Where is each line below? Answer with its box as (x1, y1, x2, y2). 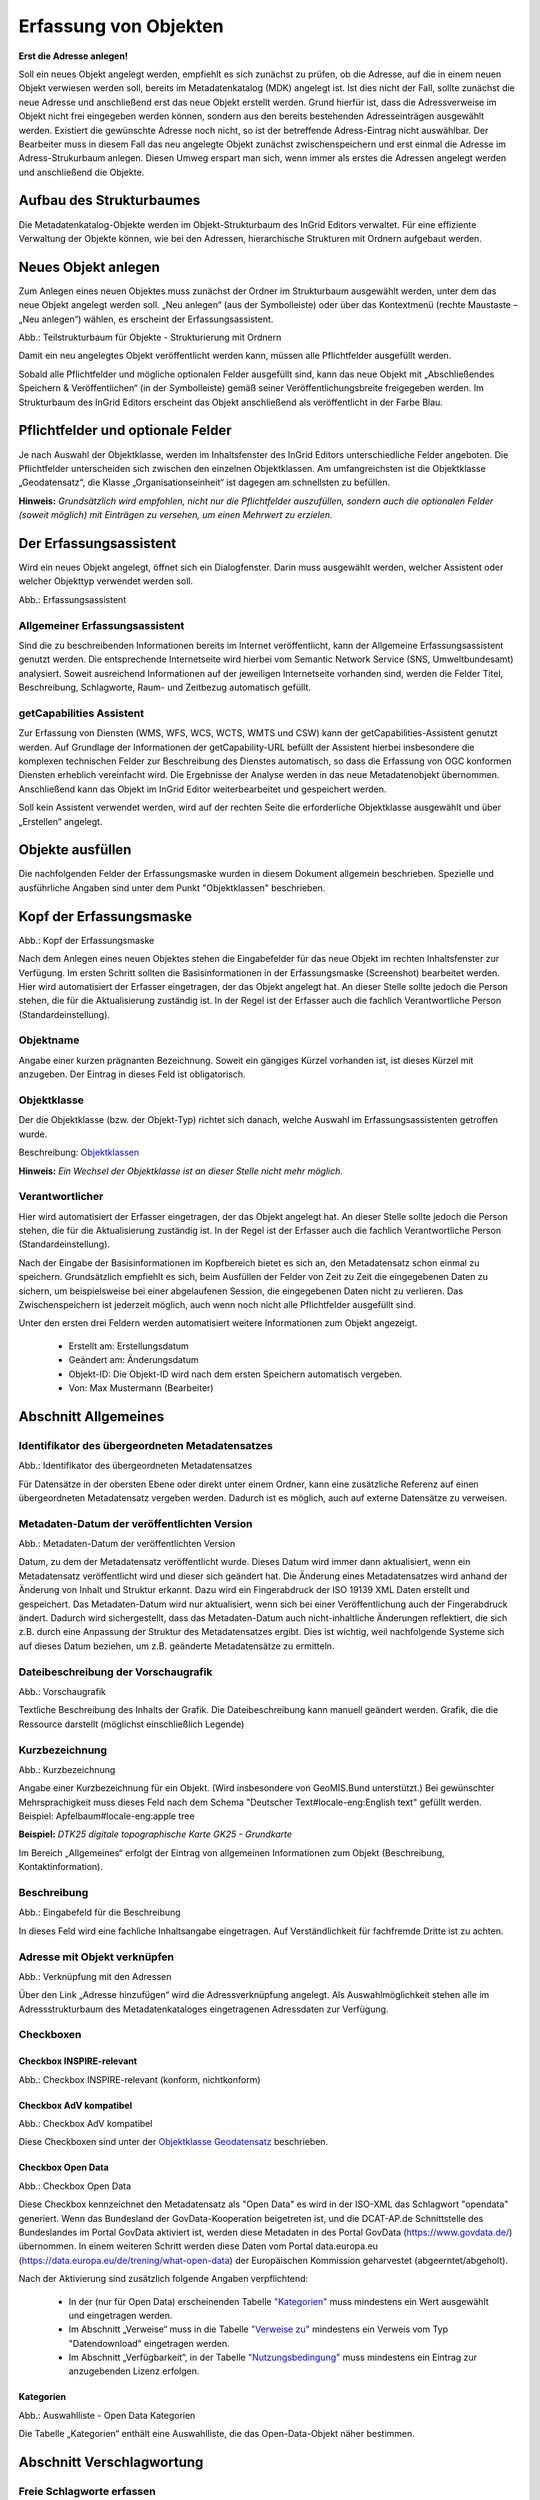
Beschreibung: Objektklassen (18, 1146, 140, 1159)
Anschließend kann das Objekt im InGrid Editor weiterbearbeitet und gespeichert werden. (18, 783, 387, 795)
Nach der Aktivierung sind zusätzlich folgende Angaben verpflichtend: (18, 2273, 309, 2285)
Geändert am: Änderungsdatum (68, 1354, 199, 1366)
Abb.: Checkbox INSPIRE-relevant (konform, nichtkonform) (18, 2073, 261, 2085)
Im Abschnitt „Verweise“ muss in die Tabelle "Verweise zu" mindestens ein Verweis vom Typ (68, 2323, 449, 2335)
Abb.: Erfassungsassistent (18, 593, 127, 605)
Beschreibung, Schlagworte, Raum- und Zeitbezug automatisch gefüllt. (18, 681, 312, 694)
